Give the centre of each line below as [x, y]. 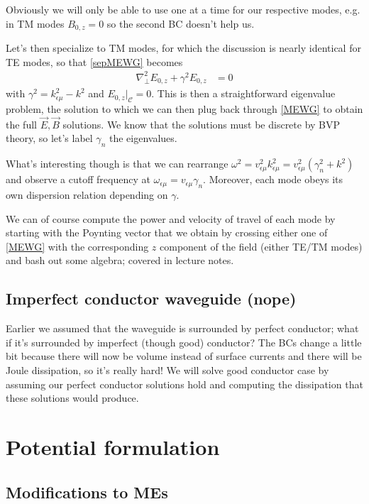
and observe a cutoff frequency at [78, 179]
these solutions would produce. [72, 398]
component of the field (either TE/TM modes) [261, 246]
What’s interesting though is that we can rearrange [117, 164]
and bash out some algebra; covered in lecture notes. [120, 260]
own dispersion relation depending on [87, 195]
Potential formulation [113, 446]
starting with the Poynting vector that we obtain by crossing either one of [167, 232]
